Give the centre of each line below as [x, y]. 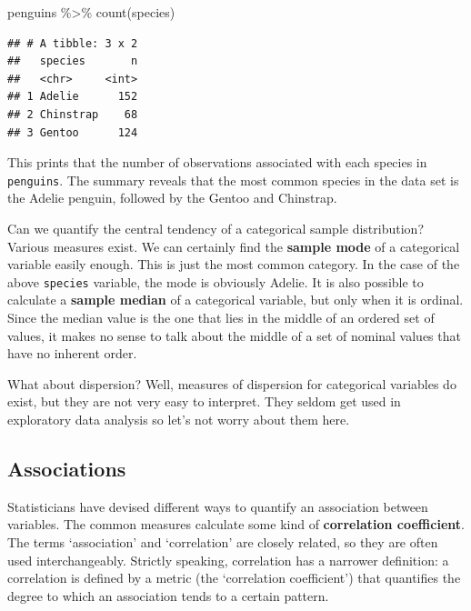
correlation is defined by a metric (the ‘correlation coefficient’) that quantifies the [234, 578]
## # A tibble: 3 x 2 [73, 43]
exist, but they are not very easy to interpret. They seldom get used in [204, 401]
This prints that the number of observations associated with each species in [217, 162]
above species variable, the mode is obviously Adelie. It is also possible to [215, 281]
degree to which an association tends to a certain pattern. [168, 595]
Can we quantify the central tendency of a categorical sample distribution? [215, 228]
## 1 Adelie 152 [73, 97]
